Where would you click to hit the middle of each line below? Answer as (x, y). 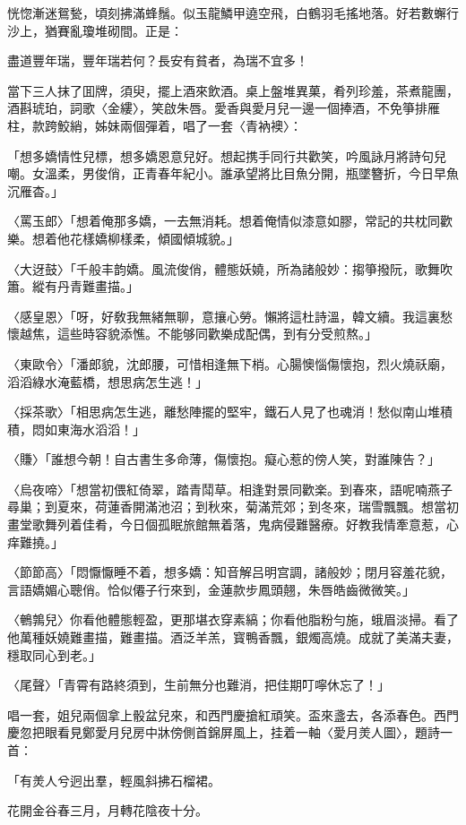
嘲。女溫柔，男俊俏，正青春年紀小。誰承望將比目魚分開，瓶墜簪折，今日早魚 (233, 173)
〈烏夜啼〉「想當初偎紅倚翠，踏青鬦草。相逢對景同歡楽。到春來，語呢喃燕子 (230, 489)
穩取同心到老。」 (54, 654)
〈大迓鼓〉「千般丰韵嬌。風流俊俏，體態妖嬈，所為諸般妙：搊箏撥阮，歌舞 (224, 268)
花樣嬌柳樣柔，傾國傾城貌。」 (154, 238)
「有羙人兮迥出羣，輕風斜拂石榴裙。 (114, 780)
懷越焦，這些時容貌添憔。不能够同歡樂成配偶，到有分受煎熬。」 (192, 334)
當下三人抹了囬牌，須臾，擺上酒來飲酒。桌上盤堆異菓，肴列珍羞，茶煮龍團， (233, 90)
